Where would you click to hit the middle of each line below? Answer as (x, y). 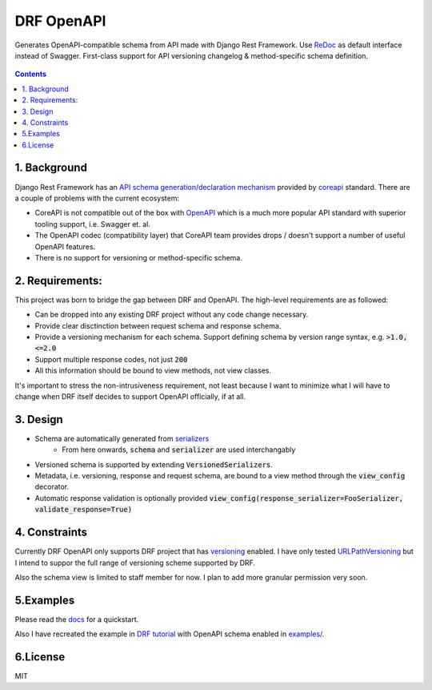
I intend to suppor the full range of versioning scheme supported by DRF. (135, 563)
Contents (31, 74)
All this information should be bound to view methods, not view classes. (153, 371)
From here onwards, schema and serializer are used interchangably (179, 450)
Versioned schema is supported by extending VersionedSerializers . (154, 464)
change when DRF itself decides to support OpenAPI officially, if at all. (130, 396)
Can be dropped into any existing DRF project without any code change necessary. (172, 315)
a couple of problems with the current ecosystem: (97, 198)
